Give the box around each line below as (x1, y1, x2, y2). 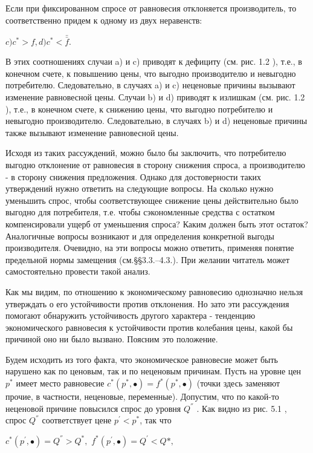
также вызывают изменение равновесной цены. (5, 126, 179, 139)
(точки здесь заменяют (196, 377, 280, 389)
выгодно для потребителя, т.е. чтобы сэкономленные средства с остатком (5, 206, 275, 218)
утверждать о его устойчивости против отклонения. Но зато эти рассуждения (5, 297, 289, 310)
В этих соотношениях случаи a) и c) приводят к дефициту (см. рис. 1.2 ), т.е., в (5, 55, 302, 68)
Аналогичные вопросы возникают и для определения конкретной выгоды (5, 229, 274, 242)
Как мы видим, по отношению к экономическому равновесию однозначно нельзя (5, 285, 303, 298)
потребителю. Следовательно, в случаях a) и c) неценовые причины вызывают (5, 79, 295, 91)
